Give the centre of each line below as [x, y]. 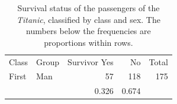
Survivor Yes [91, 61]
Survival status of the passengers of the [89, 8]
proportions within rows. [89, 42]
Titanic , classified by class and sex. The [88, 19]
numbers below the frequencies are [89, 31]
